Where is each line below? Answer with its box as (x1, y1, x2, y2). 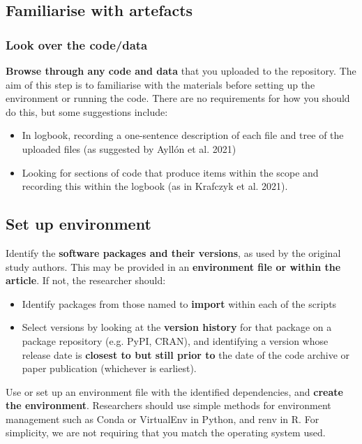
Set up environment (6, 213, 151, 235)
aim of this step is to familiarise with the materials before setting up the (6, 77, 315, 91)
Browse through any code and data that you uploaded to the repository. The (6, 64, 356, 77)
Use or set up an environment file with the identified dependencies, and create (6, 384, 343, 399)
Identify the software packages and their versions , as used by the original (6, 245, 341, 260)
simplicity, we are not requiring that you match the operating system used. (6, 425, 326, 440)
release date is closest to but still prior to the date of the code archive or (22, 347, 350, 362)
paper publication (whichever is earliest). (22, 361, 197, 376)
